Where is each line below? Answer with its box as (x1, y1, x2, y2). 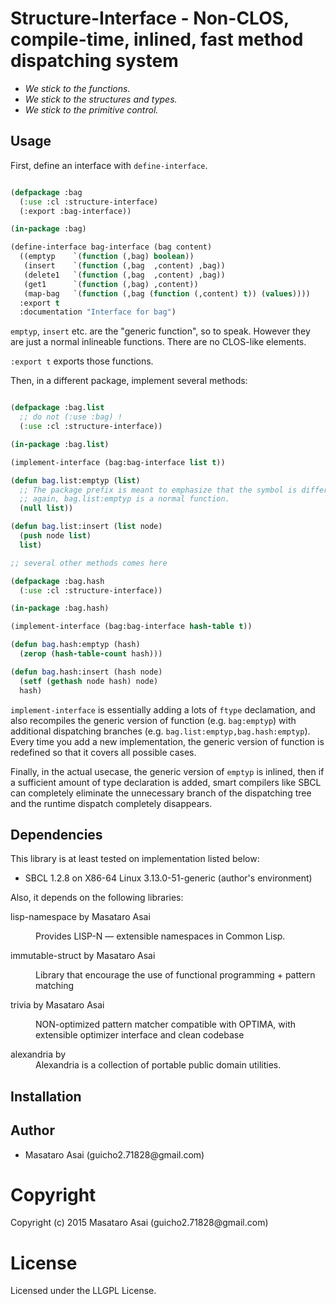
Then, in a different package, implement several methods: (10, 375, 248, 387)
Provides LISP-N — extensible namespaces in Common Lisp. (35, 930, 286, 942)
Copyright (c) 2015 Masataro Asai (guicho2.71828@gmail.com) (10, 1217, 269, 1229)
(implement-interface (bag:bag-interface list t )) (10, 457, 226, 467)
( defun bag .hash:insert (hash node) (10, 667, 163, 677)
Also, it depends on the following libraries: (10, 892, 184, 904)
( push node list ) (19, 531, 92, 541)
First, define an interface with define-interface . (10, 159, 208, 171)
